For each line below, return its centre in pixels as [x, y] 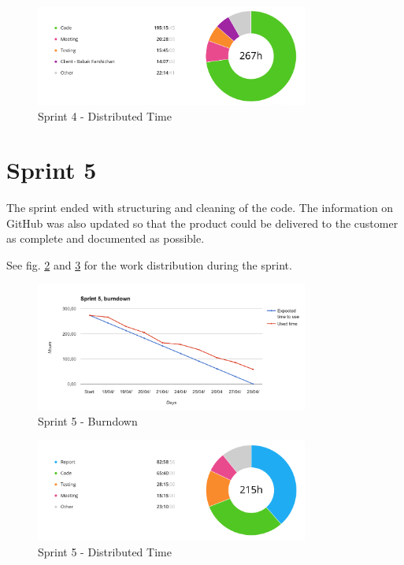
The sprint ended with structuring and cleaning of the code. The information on [200, 208]
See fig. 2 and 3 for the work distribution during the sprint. [149, 265]
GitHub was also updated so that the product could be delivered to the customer [202, 223]
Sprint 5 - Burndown [88, 421]
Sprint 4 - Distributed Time [105, 115]
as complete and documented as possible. [106, 238]
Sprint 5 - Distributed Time [105, 551]
